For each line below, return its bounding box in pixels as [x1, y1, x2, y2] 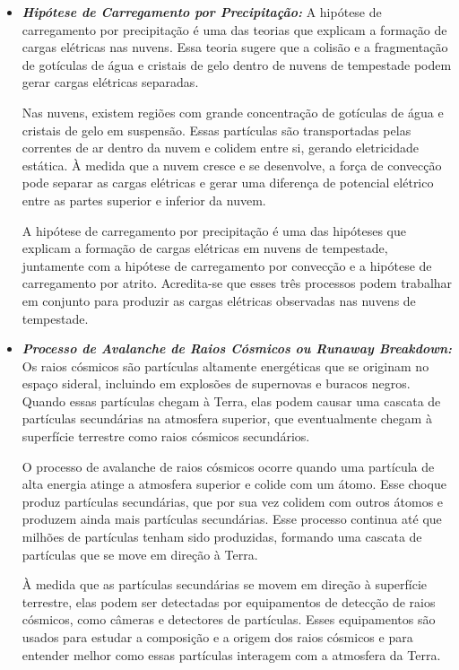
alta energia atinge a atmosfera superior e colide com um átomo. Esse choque [22, 474, 446, 493]
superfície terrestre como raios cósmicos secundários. [22, 427, 310, 446]
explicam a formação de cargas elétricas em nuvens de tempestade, [22, 239, 388, 257]
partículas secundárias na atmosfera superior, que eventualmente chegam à [22, 409, 432, 428]
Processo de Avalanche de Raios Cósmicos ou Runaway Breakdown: [22, 339, 453, 358]
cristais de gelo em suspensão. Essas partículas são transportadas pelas [22, 120, 411, 139]
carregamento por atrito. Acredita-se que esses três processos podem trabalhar [22, 274, 453, 292]
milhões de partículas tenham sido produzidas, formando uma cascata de [22, 527, 422, 546]
